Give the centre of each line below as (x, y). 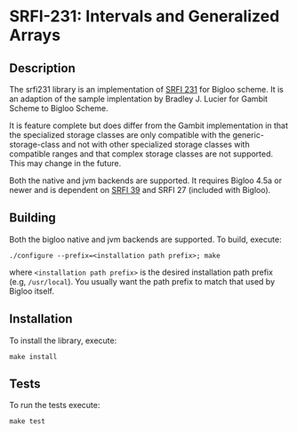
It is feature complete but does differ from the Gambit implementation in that (149, 125)
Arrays (35, 35)
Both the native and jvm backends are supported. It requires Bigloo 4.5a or (146, 180)
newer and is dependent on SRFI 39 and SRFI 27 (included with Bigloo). (140, 190)
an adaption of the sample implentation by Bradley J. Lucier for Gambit (139, 99)
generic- (249, 135)
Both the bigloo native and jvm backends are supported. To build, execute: (145, 239)
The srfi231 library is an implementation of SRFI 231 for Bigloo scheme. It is (147, 89)
